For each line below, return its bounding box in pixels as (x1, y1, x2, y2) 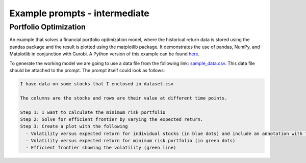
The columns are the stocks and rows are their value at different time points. (20, 95, 227, 101)
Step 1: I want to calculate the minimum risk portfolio (20, 109, 166, 115)
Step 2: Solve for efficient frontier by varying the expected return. (20, 116, 203, 122)
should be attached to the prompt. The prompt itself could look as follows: (9, 67, 165, 73)
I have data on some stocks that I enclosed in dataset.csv (20, 81, 174, 86)
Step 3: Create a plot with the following (20, 123, 128, 129)
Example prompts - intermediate (9, 8, 150, 19)
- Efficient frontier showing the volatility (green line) (25, 145, 176, 151)
